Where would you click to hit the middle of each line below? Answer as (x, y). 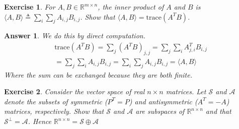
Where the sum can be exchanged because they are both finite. (98, 74)
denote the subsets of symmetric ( (56, 101)
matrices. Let (186, 91)
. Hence (39, 121)
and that (218, 111)
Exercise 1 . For (30, 7)
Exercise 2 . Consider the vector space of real (74, 91)
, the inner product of (131, 7)
